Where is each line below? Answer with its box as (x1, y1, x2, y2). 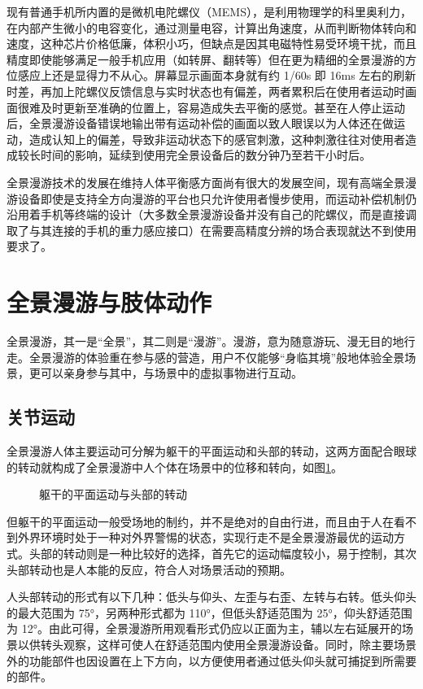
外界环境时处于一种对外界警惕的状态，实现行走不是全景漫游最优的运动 (17, 529, 394, 546)
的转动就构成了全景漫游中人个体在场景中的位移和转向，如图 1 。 (7, 458, 342, 475)
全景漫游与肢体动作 (7, 286, 212, 319)
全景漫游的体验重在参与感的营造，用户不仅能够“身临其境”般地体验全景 (28, 348, 405, 365)
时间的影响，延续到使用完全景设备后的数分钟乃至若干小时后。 (40, 146, 371, 164)
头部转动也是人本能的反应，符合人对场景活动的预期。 (7, 560, 291, 578)
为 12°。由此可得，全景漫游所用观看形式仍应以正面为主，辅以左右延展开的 (7, 620, 402, 637)
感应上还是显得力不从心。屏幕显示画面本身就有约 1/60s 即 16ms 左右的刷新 (17, 67, 416, 84)
